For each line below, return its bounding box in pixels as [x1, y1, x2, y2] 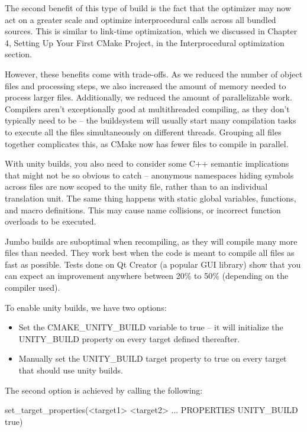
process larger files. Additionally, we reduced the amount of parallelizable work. [5, 91, 292, 103]
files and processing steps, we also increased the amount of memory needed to [5, 79, 286, 92]
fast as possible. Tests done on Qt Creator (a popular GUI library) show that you [5, 258, 301, 270]
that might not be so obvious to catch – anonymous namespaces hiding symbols [5, 168, 294, 181]
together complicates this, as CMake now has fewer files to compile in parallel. [5, 137, 289, 150]
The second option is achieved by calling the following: [5, 384, 203, 396]
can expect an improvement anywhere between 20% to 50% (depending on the [5, 269, 289, 282]
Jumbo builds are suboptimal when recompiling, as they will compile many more [5, 235, 298, 247]
